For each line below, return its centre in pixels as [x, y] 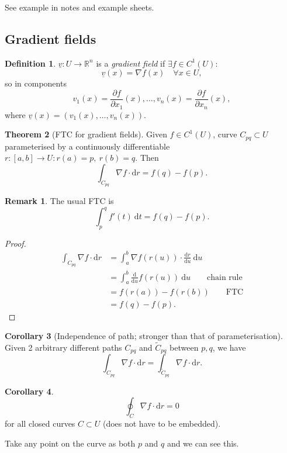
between [184, 347]
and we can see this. [203, 443]
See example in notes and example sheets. [79, 7]
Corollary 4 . [29, 391]
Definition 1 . [30, 63]
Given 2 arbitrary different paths [63, 347]
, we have [229, 347]
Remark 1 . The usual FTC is [59, 200]
